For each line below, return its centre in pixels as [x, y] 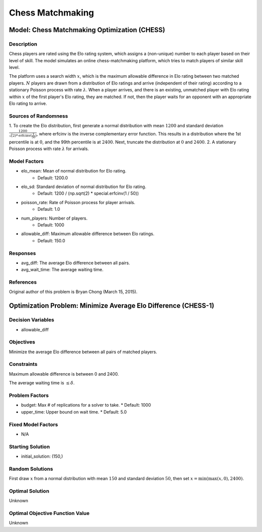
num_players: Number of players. [54, 218]
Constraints [23, 364]
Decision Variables [32, 320]
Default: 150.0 [51, 240]
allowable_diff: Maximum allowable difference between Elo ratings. [88, 234]
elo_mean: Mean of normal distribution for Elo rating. [74, 171]
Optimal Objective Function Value [49, 514]
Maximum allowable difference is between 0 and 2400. [64, 374]
